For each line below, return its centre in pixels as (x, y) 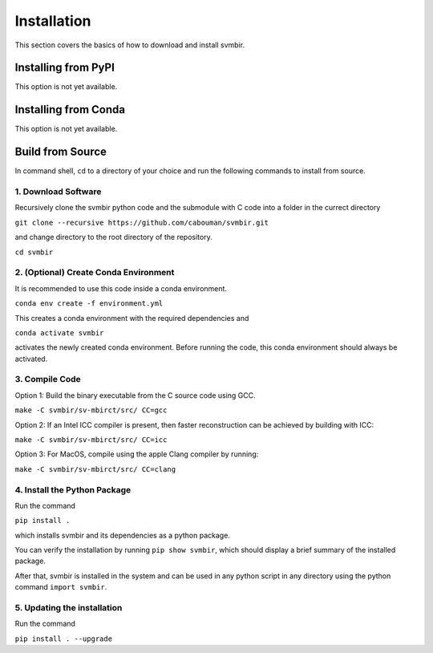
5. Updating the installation (69, 608)
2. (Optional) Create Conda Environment (95, 273)
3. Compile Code (48, 379)
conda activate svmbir (59, 333)
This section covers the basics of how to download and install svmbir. (129, 45)
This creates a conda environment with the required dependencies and (132, 318)
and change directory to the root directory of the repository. (113, 237)
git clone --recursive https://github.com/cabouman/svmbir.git (142, 222)
